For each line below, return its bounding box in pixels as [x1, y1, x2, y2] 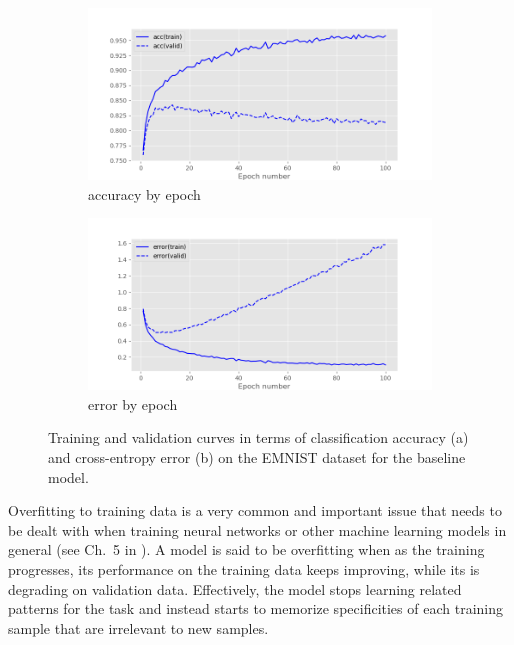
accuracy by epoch [88, 183, 201, 204]
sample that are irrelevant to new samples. [8, 617, 269, 638]
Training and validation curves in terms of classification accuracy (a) [48, 427, 469, 448]
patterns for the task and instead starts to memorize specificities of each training [8, 598, 503, 619]
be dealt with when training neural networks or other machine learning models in [8, 519, 507, 540]
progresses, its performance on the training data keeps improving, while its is [8, 558, 480, 579]
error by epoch [88, 393, 178, 414]
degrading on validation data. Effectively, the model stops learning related [8, 578, 462, 599]
